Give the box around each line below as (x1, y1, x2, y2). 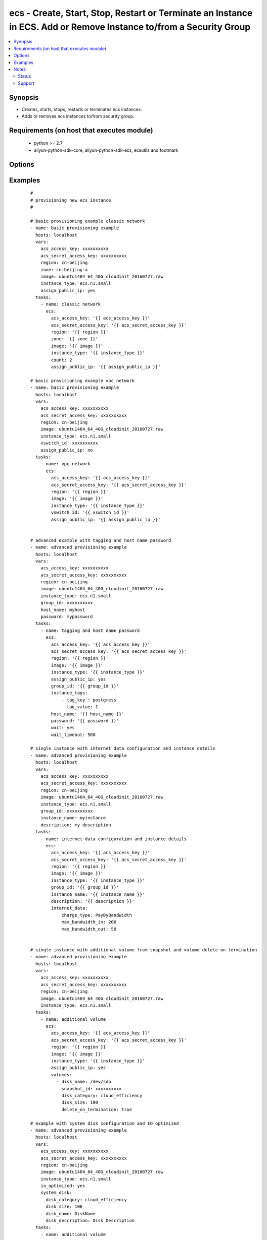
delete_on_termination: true (61, 1107, 132, 1112)
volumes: (51, 1072, 72, 1077)
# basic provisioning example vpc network (30, 377, 135, 383)
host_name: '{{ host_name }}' (51, 711, 125, 717)
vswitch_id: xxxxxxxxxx (40, 440, 98, 446)
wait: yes (51, 725, 75, 731)
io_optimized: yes (40, 1183, 86, 1189)
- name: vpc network (40, 461, 90, 467)
